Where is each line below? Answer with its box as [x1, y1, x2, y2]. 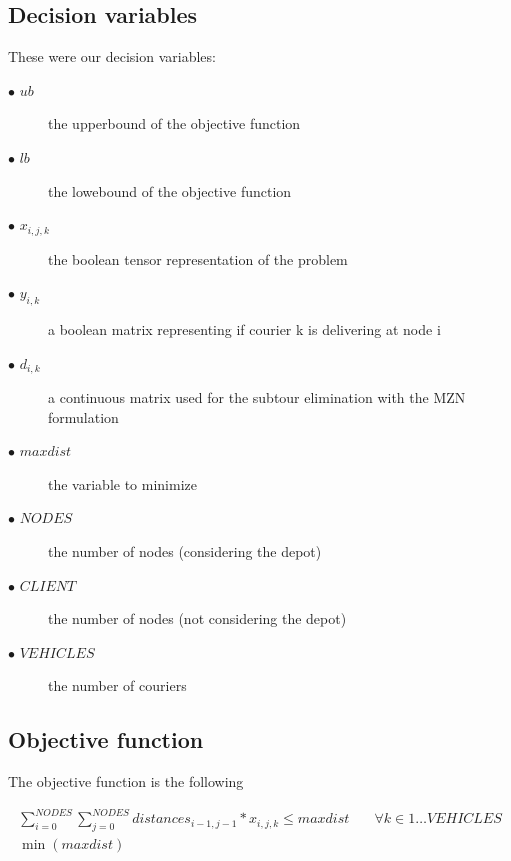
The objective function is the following [8, 771, 244, 792]
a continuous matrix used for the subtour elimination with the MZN [48, 387, 466, 408]
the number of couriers [48, 675, 187, 696]
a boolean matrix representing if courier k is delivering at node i [48, 319, 441, 340]
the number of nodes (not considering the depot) [48, 608, 347, 629]
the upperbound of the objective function [48, 113, 301, 134]
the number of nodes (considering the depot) [48, 541, 322, 562]
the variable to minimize [48, 473, 197, 494]
